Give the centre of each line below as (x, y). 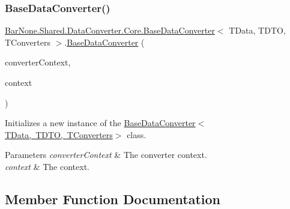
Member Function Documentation (113, 198)
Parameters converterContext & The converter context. (106, 155)
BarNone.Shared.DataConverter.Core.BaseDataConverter (110, 30)
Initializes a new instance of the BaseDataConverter (100, 123)
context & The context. (47, 166)
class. (137, 134)
